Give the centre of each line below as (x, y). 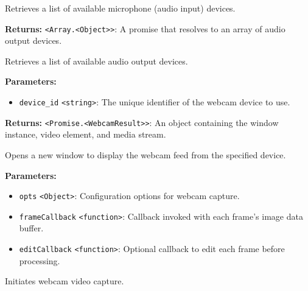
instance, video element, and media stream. (86, 134)
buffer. (31, 228)
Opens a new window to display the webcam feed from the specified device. (145, 154)
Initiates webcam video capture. (65, 281)
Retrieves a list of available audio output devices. (96, 61)
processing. (40, 260)
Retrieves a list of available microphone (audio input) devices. (120, 8)
